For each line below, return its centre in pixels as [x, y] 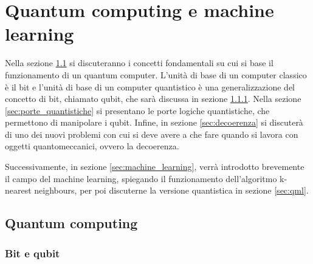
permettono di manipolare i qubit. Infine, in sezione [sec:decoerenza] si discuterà [154, 122]
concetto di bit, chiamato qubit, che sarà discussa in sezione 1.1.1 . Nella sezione [153, 99]
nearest [18, 190]
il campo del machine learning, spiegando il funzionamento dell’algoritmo [141, 178]
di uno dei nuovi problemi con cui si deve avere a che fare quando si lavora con [152, 134]
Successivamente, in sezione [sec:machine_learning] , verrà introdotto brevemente [155, 167]
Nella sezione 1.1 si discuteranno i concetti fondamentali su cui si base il [139, 63]
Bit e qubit [33, 253]
